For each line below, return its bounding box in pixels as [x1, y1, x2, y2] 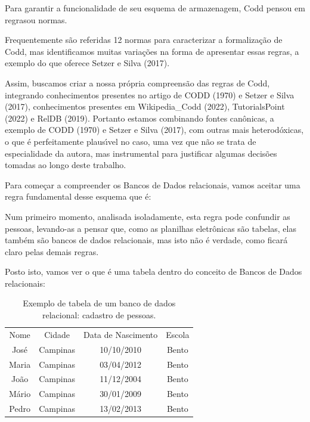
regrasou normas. [5, 13, 67, 26]
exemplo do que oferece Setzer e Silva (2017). [5, 57, 170, 69]
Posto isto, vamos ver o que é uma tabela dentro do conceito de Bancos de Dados [5, 265, 302, 278]
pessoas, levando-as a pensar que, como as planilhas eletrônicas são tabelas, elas [5, 222, 296, 234]
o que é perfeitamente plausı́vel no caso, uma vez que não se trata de [5, 135, 256, 147]
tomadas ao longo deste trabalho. [5, 159, 126, 171]
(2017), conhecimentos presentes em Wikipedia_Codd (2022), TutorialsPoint [5, 100, 285, 113]
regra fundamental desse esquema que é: [5, 190, 151, 203]
